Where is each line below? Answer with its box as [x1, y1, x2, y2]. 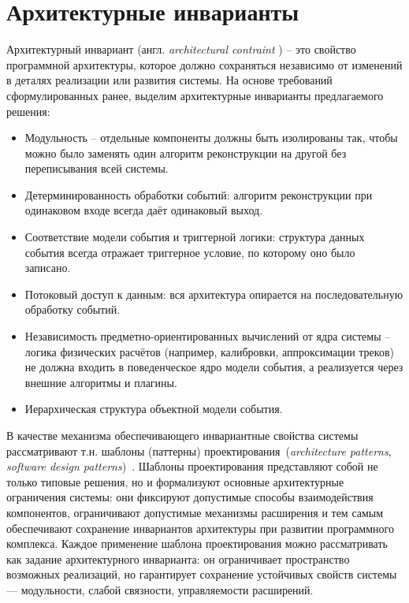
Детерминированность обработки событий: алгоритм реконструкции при [24, 186, 373, 203]
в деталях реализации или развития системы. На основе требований [6, 72, 333, 88]
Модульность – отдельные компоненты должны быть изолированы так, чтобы [24, 129, 398, 146]
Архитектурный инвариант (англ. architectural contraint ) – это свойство [6, 41, 356, 58]
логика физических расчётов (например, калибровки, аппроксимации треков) [24, 343, 394, 359]
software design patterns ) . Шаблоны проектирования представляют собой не [6, 458, 378, 475]
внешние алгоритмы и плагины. [24, 374, 177, 390]
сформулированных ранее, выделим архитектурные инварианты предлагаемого [6, 87, 384, 103]
